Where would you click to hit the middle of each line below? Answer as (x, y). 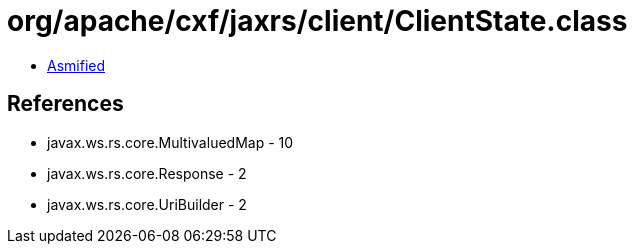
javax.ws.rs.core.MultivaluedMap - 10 (170, 142)
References (65, 104)
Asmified (76, 65)
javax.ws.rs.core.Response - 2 (147, 173)
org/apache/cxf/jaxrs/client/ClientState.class (317, 21)
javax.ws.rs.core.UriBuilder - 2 (147, 204)
